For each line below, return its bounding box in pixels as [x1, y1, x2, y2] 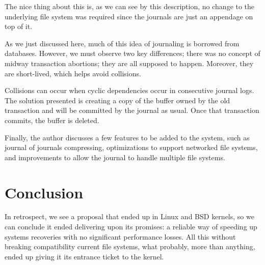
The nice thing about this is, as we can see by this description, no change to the [5, 1, 255, 11]
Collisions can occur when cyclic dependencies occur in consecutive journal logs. [5, 85, 254, 96]
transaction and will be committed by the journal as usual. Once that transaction [5, 105, 259, 115]
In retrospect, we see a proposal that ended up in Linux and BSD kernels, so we [5, 211, 254, 222]
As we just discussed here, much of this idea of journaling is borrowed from [5, 38, 240, 48]
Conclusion [5, 182, 84, 202]
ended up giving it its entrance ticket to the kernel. [5, 251, 164, 261]
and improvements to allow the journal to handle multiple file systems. [5, 152, 225, 162]
